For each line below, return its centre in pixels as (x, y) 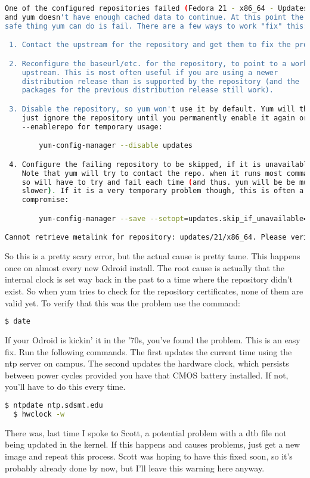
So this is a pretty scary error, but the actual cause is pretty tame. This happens (153, 256)
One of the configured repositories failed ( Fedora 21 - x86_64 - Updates (156, 8)
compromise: (45, 200)
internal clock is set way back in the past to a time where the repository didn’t (149, 279)
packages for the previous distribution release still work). (148, 90)
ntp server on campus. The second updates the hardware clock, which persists (147, 363)
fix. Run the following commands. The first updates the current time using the (148, 351)
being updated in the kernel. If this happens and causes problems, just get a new (153, 444)
